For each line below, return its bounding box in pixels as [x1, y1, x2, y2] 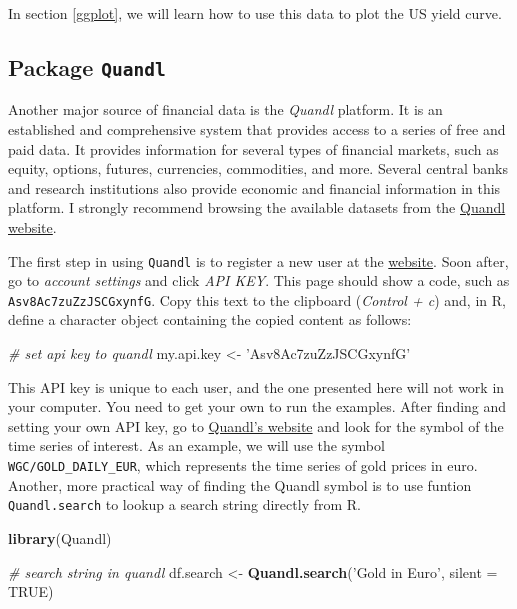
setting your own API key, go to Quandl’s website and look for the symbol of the [8, 415, 504, 436]
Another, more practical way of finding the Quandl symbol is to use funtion [8, 474, 472, 495]
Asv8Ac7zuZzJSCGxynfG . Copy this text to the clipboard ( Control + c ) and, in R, [8, 289, 506, 310]
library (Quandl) [8, 527, 112, 548]
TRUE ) [8, 581, 54, 602]
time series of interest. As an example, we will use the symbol [8, 435, 385, 456]
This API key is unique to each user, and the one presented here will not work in [8, 376, 505, 397]
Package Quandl [8, 51, 166, 82]
